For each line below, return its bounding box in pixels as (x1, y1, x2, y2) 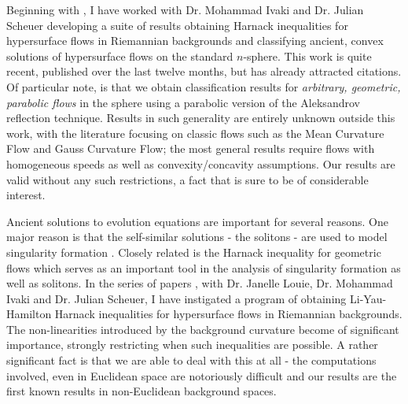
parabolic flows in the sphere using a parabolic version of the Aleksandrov (6, 94, 360, 110)
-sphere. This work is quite (243, 47, 372, 64)
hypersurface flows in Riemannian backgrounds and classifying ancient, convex (6, 32, 384, 49)
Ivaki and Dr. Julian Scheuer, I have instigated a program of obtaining (6, 290, 347, 306)
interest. (6, 187, 46, 203)
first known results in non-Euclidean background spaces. (6, 383, 277, 399)
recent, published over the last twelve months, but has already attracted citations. (6, 63, 402, 80)
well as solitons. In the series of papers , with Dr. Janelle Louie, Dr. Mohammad (6, 275, 393, 291)
